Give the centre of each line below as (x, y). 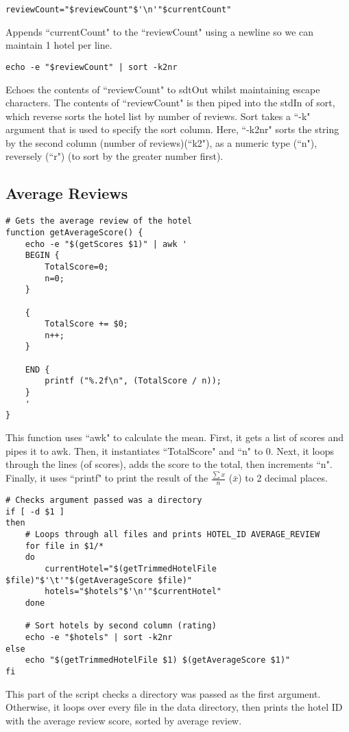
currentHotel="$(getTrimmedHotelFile (131, 568)
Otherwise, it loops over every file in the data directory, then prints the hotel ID (174, 707)
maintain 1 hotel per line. (59, 45)
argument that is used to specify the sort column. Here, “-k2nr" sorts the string (172, 129)
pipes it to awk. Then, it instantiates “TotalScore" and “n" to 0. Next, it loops (170, 450)
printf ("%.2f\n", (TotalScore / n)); (133, 381)
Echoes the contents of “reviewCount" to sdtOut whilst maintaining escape (163, 89)
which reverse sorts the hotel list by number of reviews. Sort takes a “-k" (158, 116)
